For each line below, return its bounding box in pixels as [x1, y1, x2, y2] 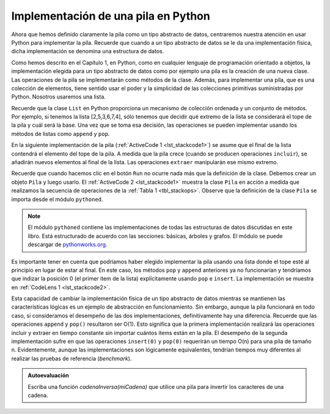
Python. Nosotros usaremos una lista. [11, 93, 106, 100]
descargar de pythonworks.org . [28, 241, 108, 248]
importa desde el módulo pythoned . [11, 195, 103, 203]
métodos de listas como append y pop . [11, 130, 110, 137]
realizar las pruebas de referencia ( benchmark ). [11, 355, 132, 362]
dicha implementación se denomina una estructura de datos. [11, 48, 164, 55]
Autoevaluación [28, 372, 70, 379]
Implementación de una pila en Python [11, 9, 210, 23]
